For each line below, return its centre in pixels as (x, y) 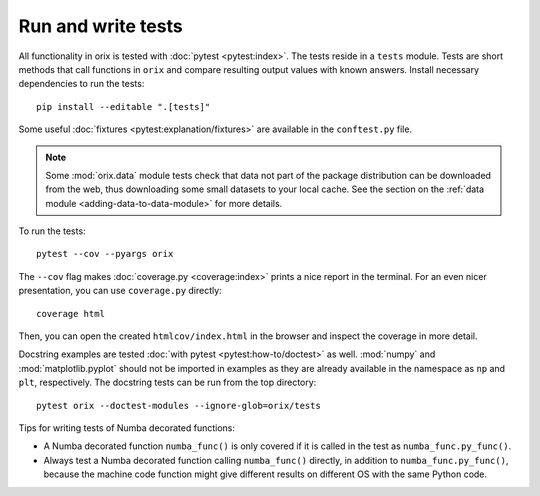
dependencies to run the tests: (81, 84)
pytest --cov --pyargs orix (105, 254)
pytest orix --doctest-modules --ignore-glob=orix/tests (179, 405)
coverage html (70, 313)
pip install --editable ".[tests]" (123, 106)
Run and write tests (101, 26)
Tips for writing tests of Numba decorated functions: (126, 427)
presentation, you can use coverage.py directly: (120, 291)
